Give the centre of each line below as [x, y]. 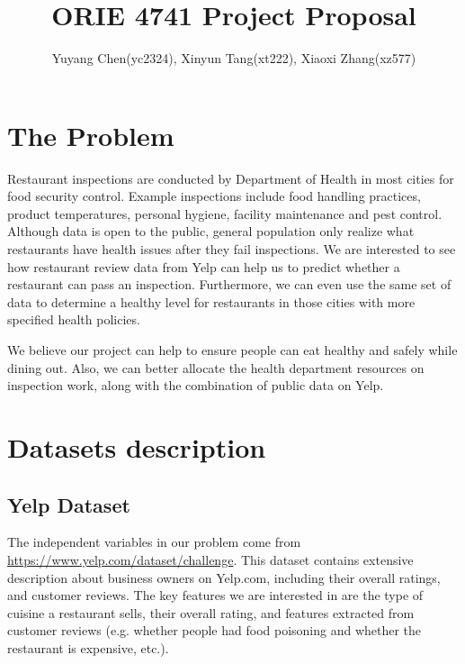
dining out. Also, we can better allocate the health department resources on [216, 367]
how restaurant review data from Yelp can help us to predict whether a [204, 266]
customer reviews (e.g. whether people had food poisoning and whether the [215, 630]
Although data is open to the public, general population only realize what [211, 231]
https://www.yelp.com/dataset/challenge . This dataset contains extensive [210, 559]
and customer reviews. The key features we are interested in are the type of [215, 595]
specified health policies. [74, 319]
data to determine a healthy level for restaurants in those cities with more [211, 301]
